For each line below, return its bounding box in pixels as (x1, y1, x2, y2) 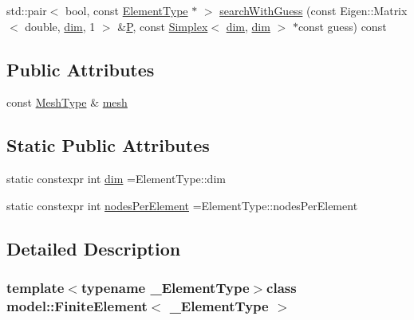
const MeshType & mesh (6, 94, 128, 111)
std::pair (6, 2, 47, 18)
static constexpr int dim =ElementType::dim (6, 170, 226, 187)
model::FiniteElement (6, 296, 148, 315)
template (6, 278, 65, 298)
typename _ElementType (81, 278, 250, 298)
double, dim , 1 (25, 18, 96, 34)
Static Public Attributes (6, 133, 210, 158)
